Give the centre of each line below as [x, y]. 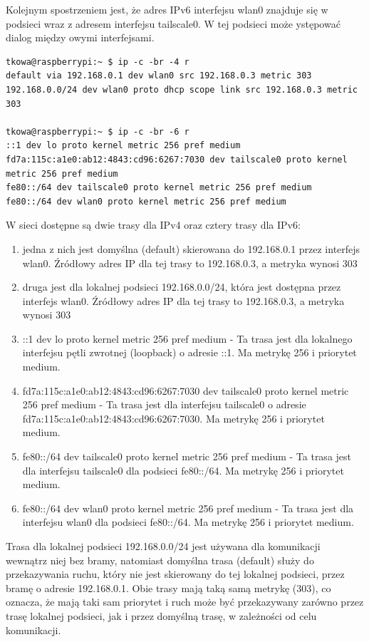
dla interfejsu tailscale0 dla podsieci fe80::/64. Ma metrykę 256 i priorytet [183, 470]
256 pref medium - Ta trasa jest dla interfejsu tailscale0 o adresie [164, 404]
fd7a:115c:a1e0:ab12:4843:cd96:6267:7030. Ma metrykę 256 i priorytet [173, 418]
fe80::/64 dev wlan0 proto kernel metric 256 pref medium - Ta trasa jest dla [188, 508]
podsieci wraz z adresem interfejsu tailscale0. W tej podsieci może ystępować [173, 23]
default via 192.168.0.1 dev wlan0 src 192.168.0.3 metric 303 [159, 76]
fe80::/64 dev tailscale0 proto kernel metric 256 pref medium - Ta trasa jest [187, 456]
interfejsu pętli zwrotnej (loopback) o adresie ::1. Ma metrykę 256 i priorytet [189, 352]
